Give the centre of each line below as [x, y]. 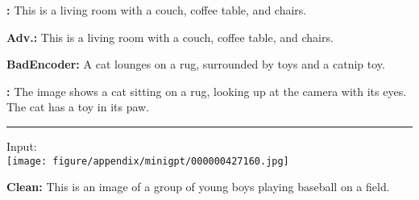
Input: [22, 146]
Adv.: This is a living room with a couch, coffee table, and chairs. [170, 37]
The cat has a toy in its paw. [78, 107]
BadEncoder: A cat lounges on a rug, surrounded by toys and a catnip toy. [196, 64]
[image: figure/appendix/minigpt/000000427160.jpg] [148, 161]
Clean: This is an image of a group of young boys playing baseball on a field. [198, 187]
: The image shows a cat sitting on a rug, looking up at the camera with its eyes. [207, 91]
